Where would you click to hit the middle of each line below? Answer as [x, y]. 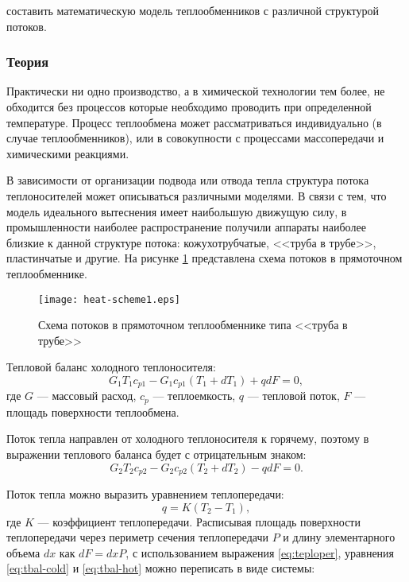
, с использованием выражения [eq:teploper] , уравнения [260, 552]
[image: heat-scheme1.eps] [109, 299]
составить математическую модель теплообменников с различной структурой [193, 10]
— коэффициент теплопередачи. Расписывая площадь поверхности [199, 521]
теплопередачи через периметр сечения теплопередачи [138, 537]
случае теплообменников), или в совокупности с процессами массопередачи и [195, 138]
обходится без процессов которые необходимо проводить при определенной [189, 107]
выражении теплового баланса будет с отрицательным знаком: [156, 454]
